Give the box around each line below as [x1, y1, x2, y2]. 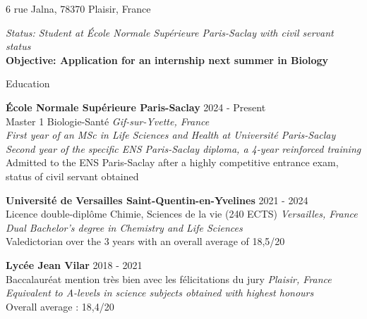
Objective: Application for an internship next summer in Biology [6, 52, 329, 67]
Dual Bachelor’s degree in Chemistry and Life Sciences [6, 220, 243, 234]
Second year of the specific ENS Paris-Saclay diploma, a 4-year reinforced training [6, 141, 361, 156]
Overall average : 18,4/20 [6, 299, 114, 313]
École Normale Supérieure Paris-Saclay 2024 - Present [6, 99, 266, 114]
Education [6, 76, 50, 91]
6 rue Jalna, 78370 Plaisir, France [6, 1, 151, 15]
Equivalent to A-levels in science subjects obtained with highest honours [6, 285, 314, 300]
